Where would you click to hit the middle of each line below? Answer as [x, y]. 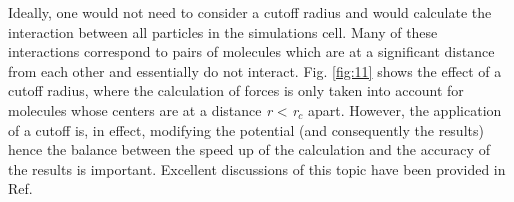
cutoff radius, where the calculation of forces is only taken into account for [236, 90]
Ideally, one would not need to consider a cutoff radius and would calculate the [250, 12]
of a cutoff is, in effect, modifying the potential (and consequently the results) [246, 129]
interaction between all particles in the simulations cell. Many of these [223, 31]
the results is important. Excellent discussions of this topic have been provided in [257, 168]
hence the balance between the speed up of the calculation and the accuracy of [249, 149]
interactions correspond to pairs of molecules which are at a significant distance [251, 51]
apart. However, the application [404, 109]
